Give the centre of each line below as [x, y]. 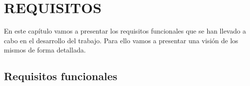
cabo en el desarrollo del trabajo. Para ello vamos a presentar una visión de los [121, 40]
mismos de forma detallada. [45, 50]
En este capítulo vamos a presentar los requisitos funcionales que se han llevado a [125, 31]
